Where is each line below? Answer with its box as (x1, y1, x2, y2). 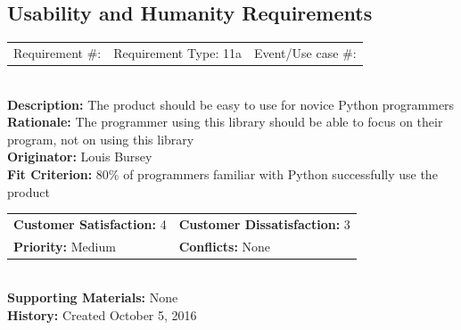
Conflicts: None (178, 236, 271, 255)
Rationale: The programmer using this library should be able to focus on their (7, 112, 443, 131)
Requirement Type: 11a (113, 43, 242, 62)
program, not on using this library (7, 129, 194, 148)
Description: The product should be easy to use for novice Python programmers (7, 95, 455, 113)
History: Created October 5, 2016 (7, 306, 197, 325)
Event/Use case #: (253, 43, 357, 62)
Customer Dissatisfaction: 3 (178, 214, 350, 233)
